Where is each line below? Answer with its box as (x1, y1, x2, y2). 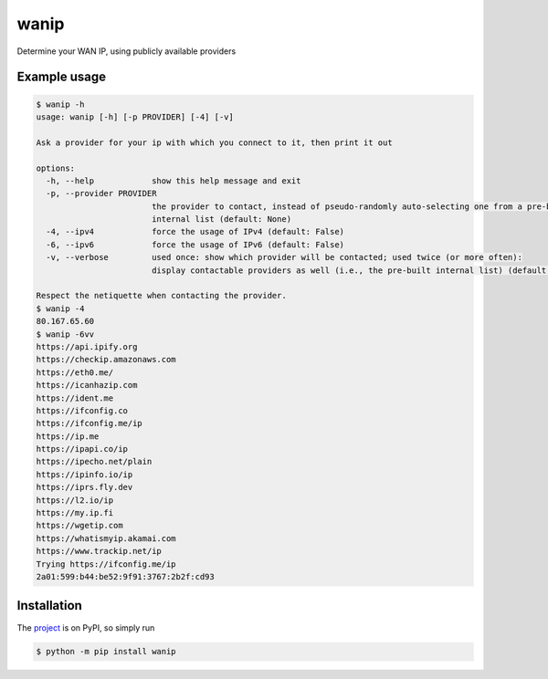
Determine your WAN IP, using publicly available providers (16, 46, 237, 57)
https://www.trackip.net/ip (36, 546, 162, 557)
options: (36, 162, 76, 173)
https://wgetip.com (36, 520, 123, 531)
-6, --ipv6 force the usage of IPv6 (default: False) (46, 239, 345, 250)
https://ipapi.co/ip (36, 444, 128, 454)
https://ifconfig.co (36, 405, 128, 415)
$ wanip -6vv (36, 329, 95, 339)
